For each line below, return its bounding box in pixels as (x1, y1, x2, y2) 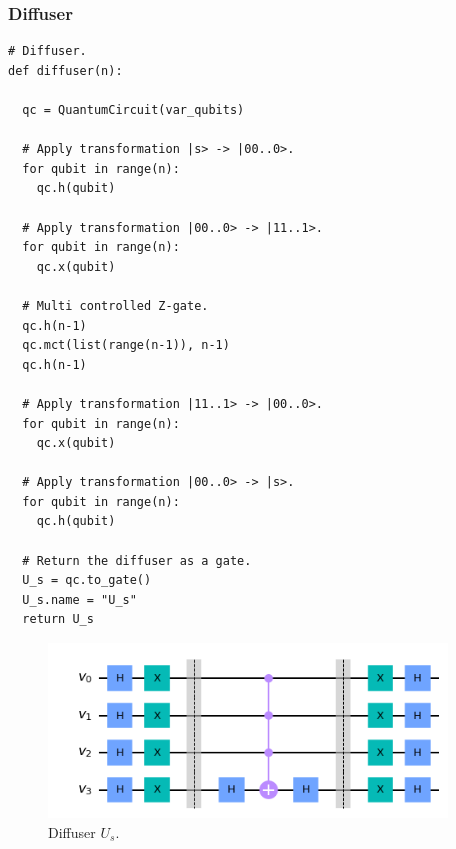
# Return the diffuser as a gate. (22, 553, 252, 568)
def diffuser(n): (8, 63, 123, 78)
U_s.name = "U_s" (22, 592, 137, 607)
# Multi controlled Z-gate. (22, 298, 209, 313)
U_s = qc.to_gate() (22, 573, 152, 588)
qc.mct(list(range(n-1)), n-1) (22, 338, 230, 353)
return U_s (22, 612, 94, 627)
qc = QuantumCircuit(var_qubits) (22, 103, 245, 117)
